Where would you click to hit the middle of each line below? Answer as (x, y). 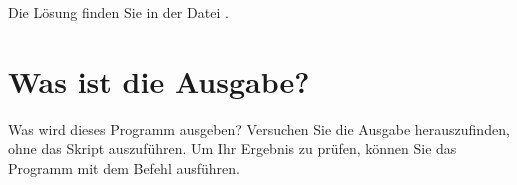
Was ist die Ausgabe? (159, 80)
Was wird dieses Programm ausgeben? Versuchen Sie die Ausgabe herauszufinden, (259, 128)
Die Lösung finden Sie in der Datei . (118, 12)
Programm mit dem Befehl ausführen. (124, 167)
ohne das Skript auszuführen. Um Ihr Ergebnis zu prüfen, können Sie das (232, 148)
